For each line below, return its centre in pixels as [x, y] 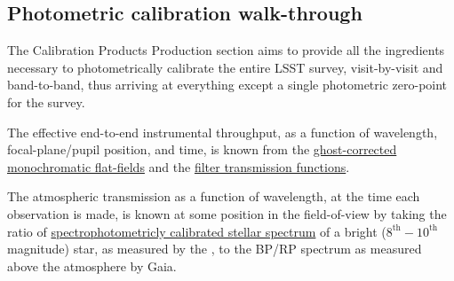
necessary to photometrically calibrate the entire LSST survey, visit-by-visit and [225, 67]
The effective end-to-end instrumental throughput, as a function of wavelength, [223, 132]
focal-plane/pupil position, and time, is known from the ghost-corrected [202, 149]
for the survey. [46, 101]
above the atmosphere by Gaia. [92, 265]
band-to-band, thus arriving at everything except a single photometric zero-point [227, 85]
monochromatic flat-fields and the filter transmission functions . [179, 166]
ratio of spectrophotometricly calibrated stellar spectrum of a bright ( [197, 231]
